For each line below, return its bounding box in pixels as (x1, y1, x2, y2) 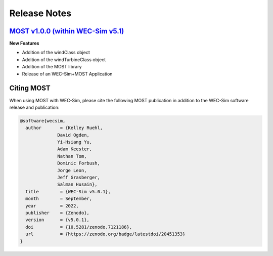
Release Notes (9, 8, 72, 19)
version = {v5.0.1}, (25, 217, 89, 223)
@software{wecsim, (20, 118, 66, 123)
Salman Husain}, (57, 182, 98, 187)
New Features (9, 40, 39, 47)
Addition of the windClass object (22, 50, 90, 56)
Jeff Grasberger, (57, 175, 101, 181)
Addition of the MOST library (22, 64, 82, 70)
